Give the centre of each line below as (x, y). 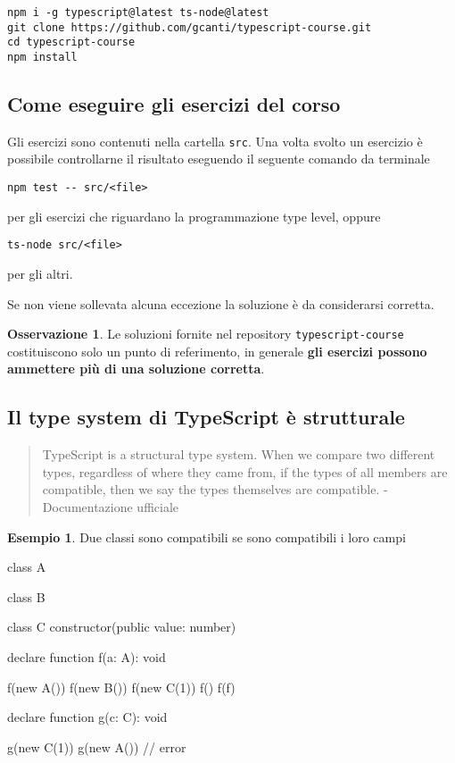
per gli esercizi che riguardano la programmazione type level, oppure (194, 216)
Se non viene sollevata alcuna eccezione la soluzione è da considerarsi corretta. (221, 303)
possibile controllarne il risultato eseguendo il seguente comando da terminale (219, 159)
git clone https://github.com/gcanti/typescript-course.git (190, 27)
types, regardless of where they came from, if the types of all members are (245, 471)
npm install (42, 57)
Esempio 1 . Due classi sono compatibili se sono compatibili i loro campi (207, 537)
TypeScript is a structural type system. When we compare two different (239, 454)
